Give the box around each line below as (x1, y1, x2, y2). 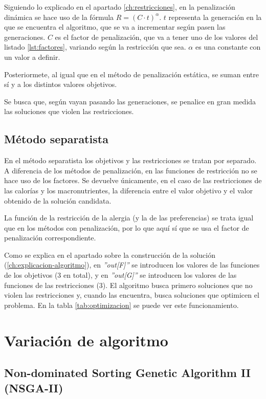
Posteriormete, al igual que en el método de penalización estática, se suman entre (4, 69, 259, 79)
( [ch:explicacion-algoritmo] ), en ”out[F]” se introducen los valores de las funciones (4, 259, 260, 270)
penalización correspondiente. (4, 232, 96, 243)
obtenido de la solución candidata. (4, 195, 112, 206)
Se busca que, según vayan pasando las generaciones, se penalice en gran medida (4, 96, 256, 106)
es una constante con (195, 41, 261, 52)
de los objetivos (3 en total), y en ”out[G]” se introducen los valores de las (4, 270, 237, 280)
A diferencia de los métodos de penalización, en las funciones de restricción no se (4, 165, 257, 175)
